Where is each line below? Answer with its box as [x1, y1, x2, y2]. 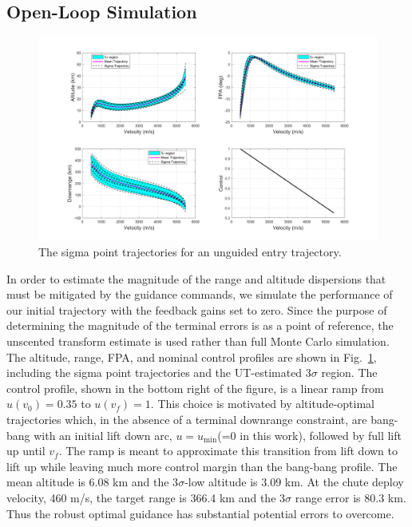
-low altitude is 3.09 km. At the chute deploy [184, 474, 404, 490]
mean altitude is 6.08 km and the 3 [6, 474, 179, 490]
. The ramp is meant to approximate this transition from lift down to [58, 442, 398, 459]
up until [6, 442, 46, 459]
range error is [295, 489, 361, 505]
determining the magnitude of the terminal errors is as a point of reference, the [6, 317, 394, 334]
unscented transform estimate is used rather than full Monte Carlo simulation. [6, 333, 390, 349]
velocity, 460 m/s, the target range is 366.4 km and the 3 [6, 489, 286, 505]
